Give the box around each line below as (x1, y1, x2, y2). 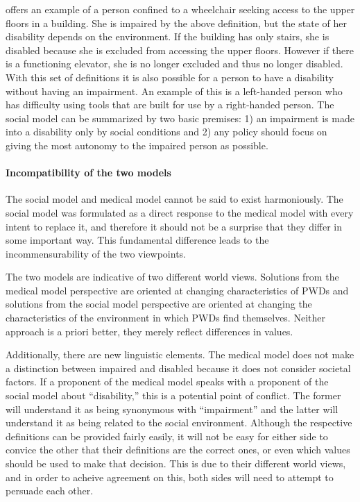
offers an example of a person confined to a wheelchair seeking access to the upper (6, 2, 355, 16)
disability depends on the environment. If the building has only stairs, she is (6, 29, 329, 44)
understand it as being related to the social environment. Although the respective (6, 415, 352, 430)
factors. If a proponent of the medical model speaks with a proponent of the (6, 374, 329, 389)
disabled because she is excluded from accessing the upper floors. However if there (6, 42, 354, 57)
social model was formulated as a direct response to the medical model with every (6, 205, 354, 219)
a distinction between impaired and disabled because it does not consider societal (6, 360, 351, 375)
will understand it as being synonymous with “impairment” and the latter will (6, 401, 338, 416)
